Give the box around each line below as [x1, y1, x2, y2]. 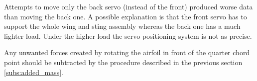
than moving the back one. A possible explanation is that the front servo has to [4, 11, 247, 21]
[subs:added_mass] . [4, 67, 63, 77]
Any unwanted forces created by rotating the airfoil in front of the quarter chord [4, 47, 250, 58]
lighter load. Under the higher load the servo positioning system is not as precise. [4, 30, 252, 41]
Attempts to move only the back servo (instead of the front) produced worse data [4, 1, 253, 11]
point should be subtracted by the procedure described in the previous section [4, 57, 243, 67]
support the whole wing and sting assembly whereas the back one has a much [4, 21, 241, 31]
